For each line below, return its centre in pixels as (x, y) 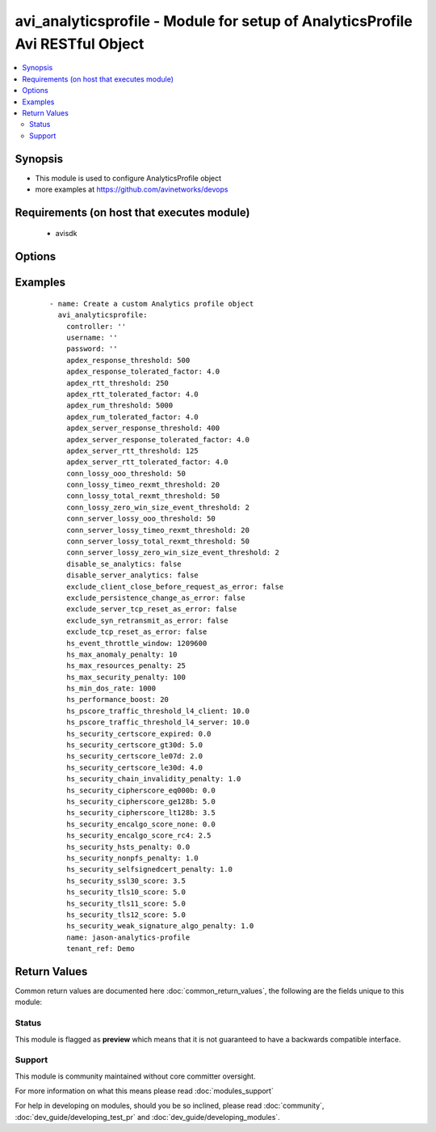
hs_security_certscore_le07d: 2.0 (134, 756)
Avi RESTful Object (80, 44)
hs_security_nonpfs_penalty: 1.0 (132, 858)
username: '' (92, 337)
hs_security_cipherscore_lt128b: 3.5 (140, 813)
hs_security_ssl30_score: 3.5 (126, 881)
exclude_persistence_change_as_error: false (155, 598)
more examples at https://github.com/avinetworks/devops (132, 189)
